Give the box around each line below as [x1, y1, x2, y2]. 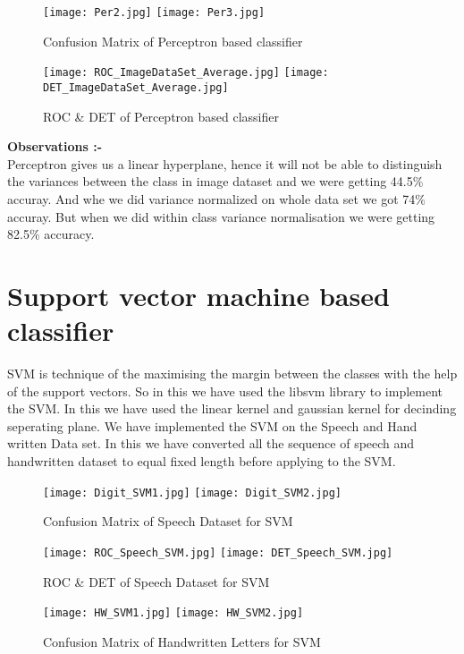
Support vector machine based [7, 276, 390, 313]
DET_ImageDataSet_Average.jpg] [43, 81, 229, 94]
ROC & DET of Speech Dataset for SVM [43, 572, 270, 590]
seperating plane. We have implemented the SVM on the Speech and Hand [7, 416, 418, 435]
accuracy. [44, 225, 95, 243]
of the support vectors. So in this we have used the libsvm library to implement [7, 381, 443, 400]
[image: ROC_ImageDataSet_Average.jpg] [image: [43, 66, 329, 80]
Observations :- [7, 137, 103, 156]
